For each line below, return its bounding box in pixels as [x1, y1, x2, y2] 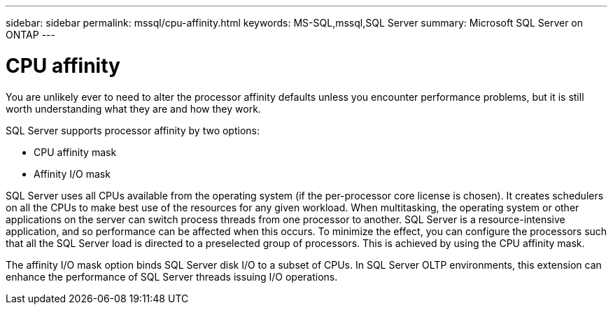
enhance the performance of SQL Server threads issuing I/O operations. [6, 270, 338, 283]
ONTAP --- [6, 29, 55, 41]
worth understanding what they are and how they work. [6, 102, 261, 115]
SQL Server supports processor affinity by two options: [6, 124, 260, 136]
